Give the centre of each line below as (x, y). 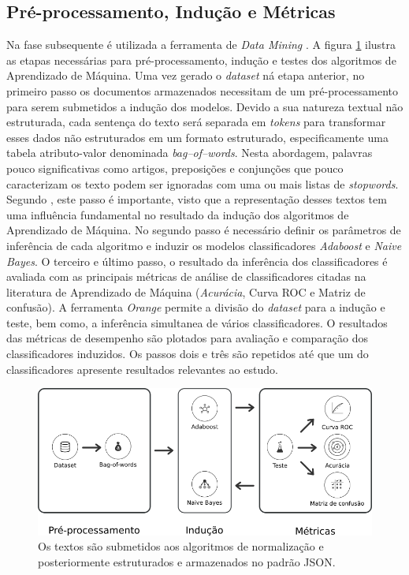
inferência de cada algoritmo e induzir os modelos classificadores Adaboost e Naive (204, 245)
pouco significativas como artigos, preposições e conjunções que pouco (175, 168)
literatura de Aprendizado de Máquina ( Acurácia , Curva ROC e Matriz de (186, 291)
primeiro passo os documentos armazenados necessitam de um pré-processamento (203, 90)
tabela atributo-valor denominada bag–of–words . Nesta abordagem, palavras (190, 153)
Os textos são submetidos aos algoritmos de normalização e (181, 546)
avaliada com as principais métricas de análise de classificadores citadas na (186, 276)
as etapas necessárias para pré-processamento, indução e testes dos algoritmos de (201, 60)
